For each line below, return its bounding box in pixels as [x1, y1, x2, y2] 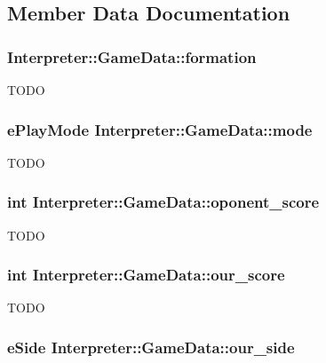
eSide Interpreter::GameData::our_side [7, 335, 295, 358]
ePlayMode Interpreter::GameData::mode [7, 118, 313, 140]
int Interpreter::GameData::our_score [7, 264, 285, 286]
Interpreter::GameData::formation [7, 45, 257, 67]
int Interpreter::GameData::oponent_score [7, 191, 320, 213]
